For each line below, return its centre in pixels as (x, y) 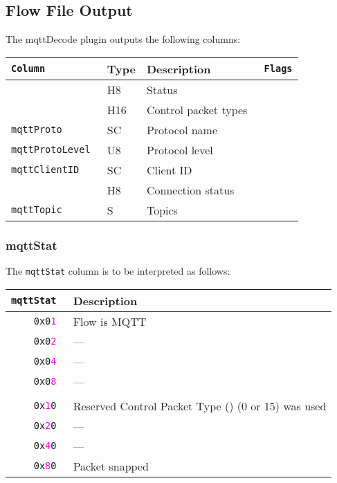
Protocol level (180, 149)
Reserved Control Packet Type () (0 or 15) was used (200, 405)
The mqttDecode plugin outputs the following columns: (123, 39)
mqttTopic (37, 210)
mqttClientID (45, 170)
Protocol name (182, 129)
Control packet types (197, 109)
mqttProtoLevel (51, 150)
